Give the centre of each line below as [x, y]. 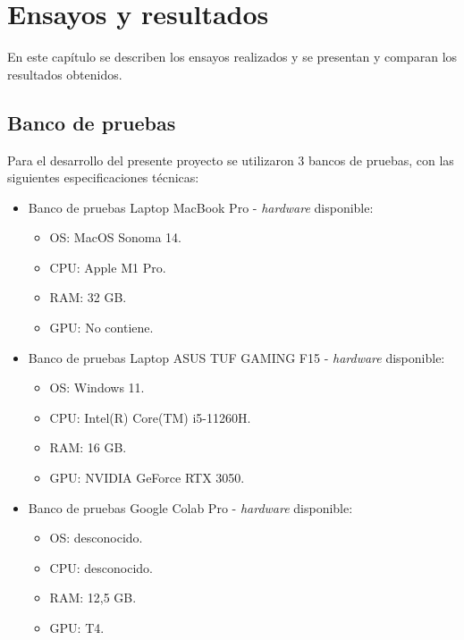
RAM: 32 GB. [88, 297]
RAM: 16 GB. [88, 447]
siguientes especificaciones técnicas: [103, 177]
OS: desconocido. [96, 538]
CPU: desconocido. [101, 567]
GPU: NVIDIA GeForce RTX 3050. [147, 478]
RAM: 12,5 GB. [93, 598]
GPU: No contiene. [101, 328]
